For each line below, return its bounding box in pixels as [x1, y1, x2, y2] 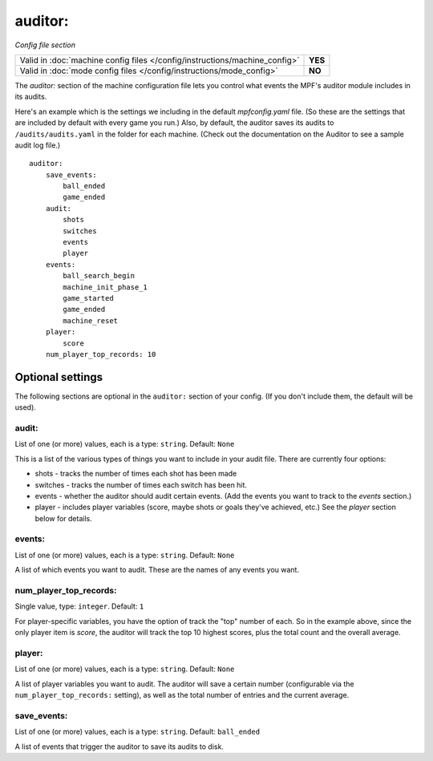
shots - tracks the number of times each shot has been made [34, 469, 237, 479]
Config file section [14, 40, 76, 50]
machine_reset [63, 316, 119, 325]
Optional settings [14, 370, 103, 384]
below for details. [34, 513, 92, 523]
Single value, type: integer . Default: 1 [14, 601, 144, 611]
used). [14, 403, 36, 412]
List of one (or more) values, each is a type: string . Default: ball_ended [14, 727, 261, 737]
